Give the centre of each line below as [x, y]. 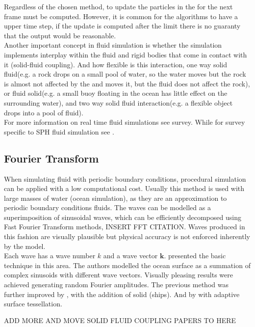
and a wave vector [130, 256]
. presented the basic [195, 256]
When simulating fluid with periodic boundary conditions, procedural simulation [125, 178]
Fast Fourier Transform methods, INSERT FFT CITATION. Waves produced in [125, 227]
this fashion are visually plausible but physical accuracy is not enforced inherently [127, 236]
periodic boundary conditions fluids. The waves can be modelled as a [107, 207]
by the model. [25, 246]
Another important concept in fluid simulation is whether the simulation [113, 45]
